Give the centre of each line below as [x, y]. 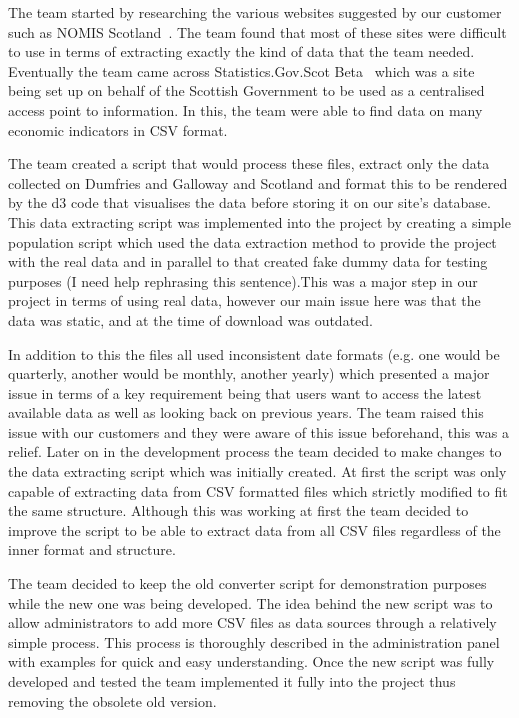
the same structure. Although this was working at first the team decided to [238, 510]
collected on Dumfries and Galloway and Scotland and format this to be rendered [258, 182]
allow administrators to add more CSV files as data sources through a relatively [252, 622]
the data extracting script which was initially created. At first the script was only [257, 471]
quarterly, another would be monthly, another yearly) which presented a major [249, 373]
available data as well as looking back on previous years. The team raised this [246, 412]
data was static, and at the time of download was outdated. [190, 319]
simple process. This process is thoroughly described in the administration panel [254, 641]
